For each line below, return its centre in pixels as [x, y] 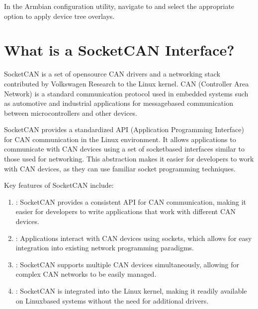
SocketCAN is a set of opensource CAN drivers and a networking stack [112, 74]
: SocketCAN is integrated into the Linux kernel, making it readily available [131, 291]
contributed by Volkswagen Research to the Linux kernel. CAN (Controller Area [127, 83]
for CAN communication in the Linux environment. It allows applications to [120, 139]
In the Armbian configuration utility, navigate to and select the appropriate [119, 6]
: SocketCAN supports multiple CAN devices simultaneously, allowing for [128, 264]
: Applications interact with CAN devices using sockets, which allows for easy [134, 238]
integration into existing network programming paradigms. [105, 248]
